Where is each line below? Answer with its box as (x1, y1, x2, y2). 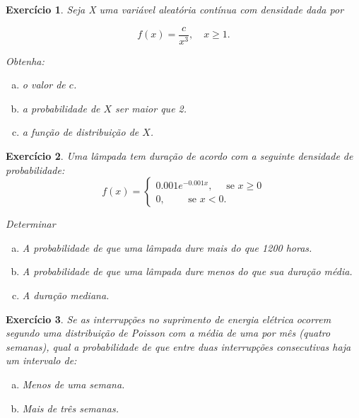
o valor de (22, 77, 66, 92)
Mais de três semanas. (22, 400, 119, 415)
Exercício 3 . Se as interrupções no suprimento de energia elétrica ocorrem (6, 311, 331, 326)
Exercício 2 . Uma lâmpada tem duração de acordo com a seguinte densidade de (6, 149, 353, 163)
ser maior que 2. (115, 100, 187, 115)
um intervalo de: (6, 353, 77, 368)
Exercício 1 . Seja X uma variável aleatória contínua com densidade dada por (6, 2, 344, 16)
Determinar (6, 216, 56, 231)
